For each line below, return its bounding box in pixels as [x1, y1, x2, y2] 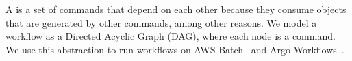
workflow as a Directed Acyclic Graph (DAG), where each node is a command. [5, 29, 336, 43]
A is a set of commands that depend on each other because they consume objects [5, 2, 347, 16]
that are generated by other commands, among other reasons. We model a [5, 15, 317, 29]
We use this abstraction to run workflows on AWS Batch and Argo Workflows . [5, 42, 344, 56]
